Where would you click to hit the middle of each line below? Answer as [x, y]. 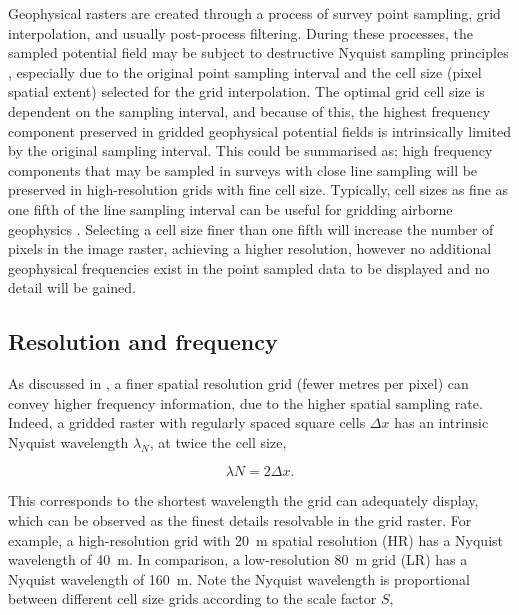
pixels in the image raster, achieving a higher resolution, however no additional [250, 248]
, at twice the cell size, [218, 441]
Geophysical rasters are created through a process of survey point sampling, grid [254, 13]
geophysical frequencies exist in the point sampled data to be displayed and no [249, 267]
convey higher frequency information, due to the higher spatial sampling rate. [245, 402]
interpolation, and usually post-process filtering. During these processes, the [240, 32]
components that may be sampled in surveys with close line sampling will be [243, 169]
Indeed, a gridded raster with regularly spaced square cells [187, 422]
